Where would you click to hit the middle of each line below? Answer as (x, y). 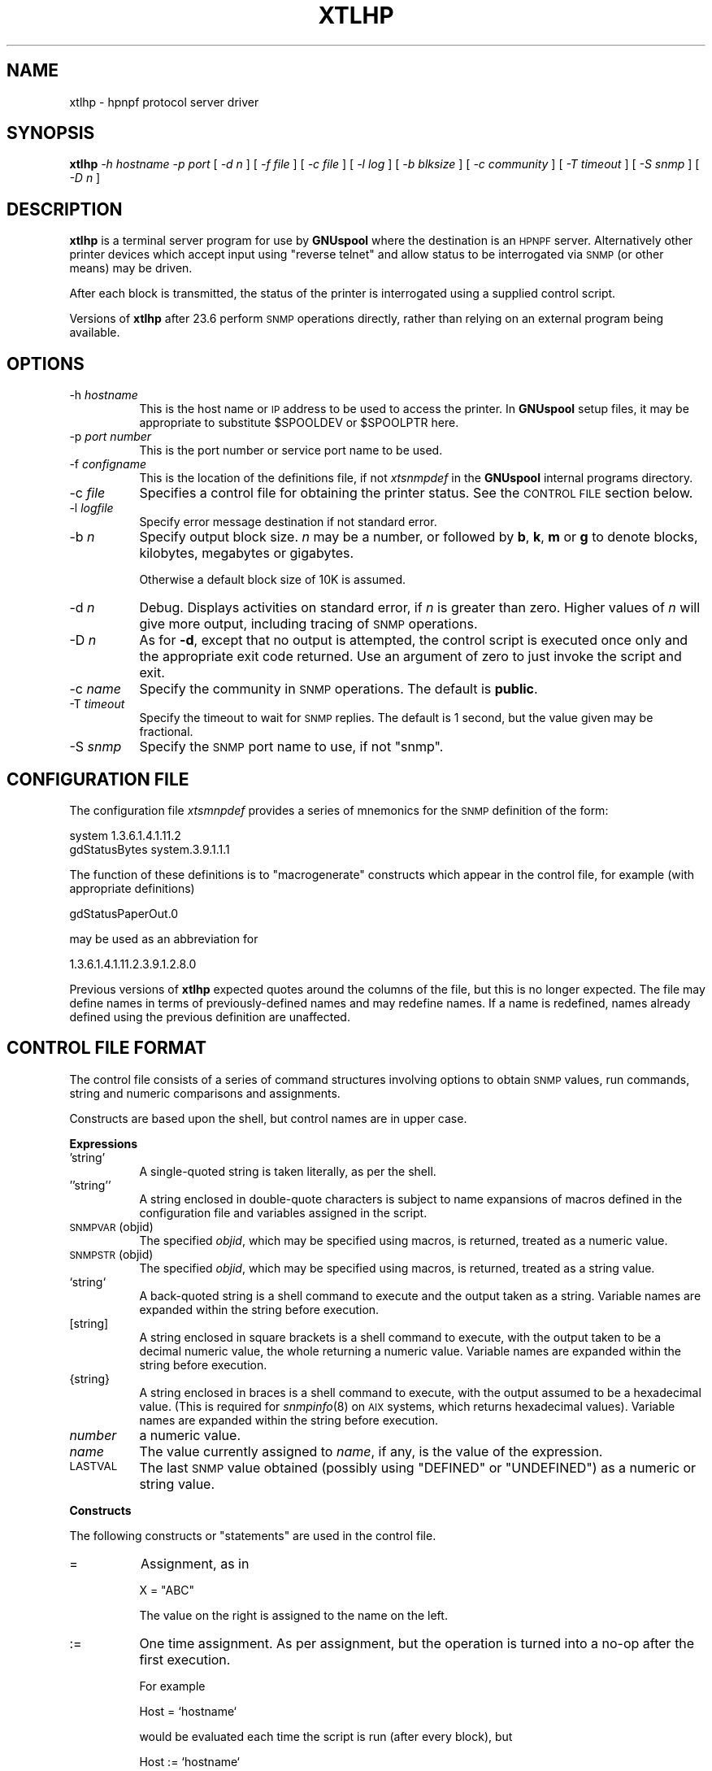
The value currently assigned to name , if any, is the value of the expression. (371, 1451)
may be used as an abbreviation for (164, 938)
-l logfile (91, 508)
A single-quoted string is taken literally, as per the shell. (288, 1171)
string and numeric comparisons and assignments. (205, 1093)
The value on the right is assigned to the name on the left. (293, 1615)
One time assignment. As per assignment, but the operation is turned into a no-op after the (417, 1643)
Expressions (104, 1143)
